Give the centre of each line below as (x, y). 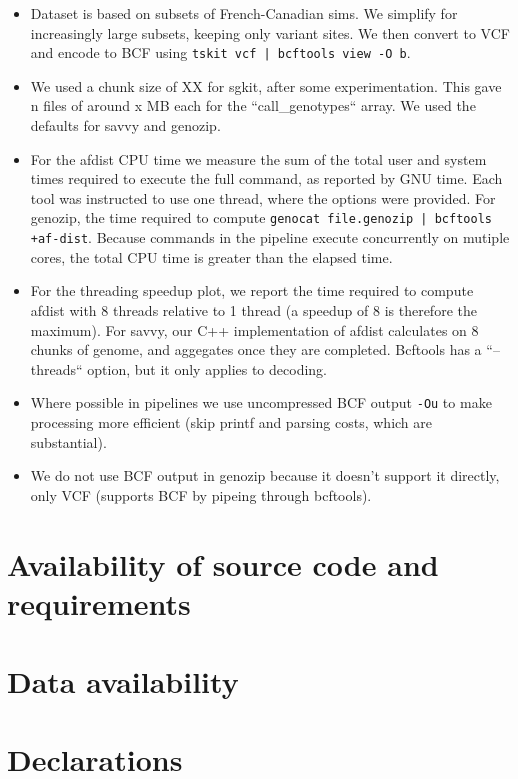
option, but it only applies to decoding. (207, 368)
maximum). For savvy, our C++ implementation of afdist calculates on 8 (254, 329)
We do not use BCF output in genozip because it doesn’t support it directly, (265, 475)
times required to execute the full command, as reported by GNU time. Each (266, 178)
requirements (99, 602)
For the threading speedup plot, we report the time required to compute (252, 290)
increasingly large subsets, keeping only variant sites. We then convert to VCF (270, 32)
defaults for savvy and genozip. (125, 125)
